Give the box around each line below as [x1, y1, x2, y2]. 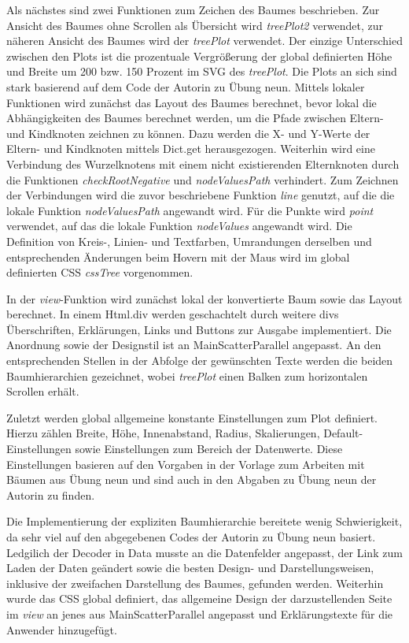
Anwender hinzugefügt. [6, 621, 117, 637]
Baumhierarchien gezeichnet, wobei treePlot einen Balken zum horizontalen [6, 367, 368, 384]
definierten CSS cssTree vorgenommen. [6, 264, 193, 281]
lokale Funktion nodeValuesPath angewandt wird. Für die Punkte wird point [6, 202, 374, 218]
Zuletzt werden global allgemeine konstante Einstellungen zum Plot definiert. [6, 409, 378, 426]
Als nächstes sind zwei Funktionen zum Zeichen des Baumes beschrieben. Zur [6, 2, 380, 17]
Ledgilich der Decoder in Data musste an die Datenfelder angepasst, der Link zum [6, 544, 403, 560]
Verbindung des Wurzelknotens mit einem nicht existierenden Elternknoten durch [6, 155, 400, 172]
